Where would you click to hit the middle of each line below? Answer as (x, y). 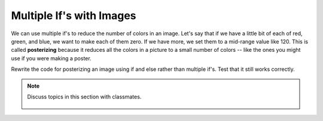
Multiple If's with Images (74, 15)
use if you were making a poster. (51, 58)
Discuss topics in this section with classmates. (84, 97)
